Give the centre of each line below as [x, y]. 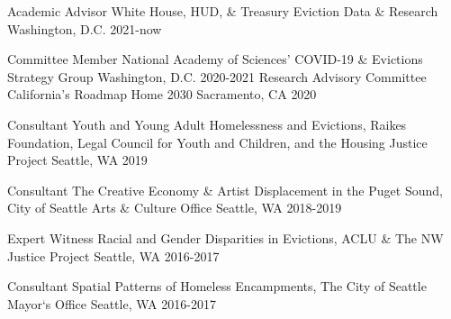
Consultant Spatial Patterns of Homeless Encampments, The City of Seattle [217, 286]
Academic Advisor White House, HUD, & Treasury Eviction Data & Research [223, 11]
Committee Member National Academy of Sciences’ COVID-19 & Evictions [215, 59]
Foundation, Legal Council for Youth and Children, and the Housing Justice [217, 142]
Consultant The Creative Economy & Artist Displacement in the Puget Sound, [225, 190]
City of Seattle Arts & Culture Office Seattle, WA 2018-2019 [175, 208]
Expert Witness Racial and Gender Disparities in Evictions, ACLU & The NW [225, 237]
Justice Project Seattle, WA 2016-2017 [113, 255]
